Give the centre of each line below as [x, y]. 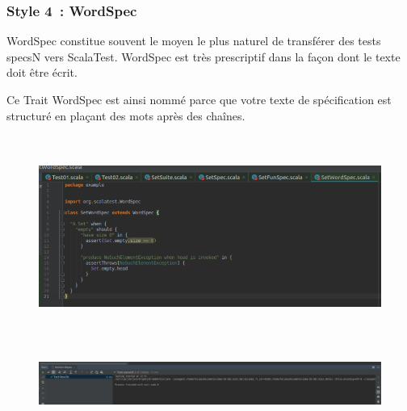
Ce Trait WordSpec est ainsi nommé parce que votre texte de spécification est [199, 99]
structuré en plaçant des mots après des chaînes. [126, 115]
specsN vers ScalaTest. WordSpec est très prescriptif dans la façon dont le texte [203, 56]
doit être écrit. [42, 72]
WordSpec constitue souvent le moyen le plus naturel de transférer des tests [194, 41]
